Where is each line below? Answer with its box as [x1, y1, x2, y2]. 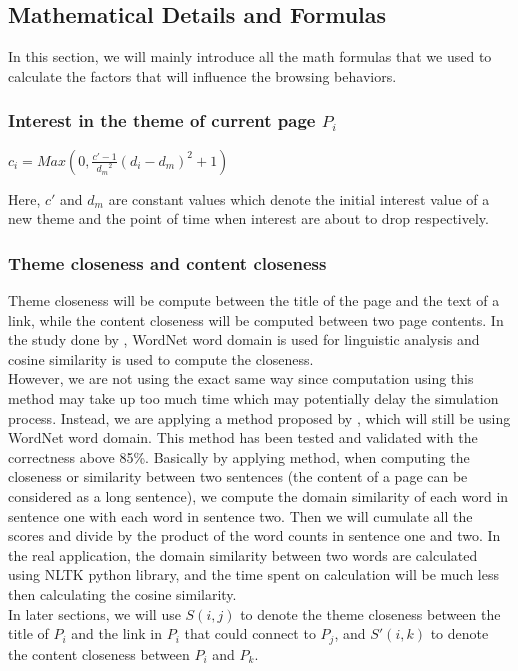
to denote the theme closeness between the [240, 603, 501, 624]
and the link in [71, 623, 162, 644]
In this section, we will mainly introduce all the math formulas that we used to [8, 46, 492, 67]
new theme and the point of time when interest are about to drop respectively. [8, 208, 489, 229]
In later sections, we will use [8, 603, 181, 624]
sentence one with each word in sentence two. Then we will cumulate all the [8, 505, 473, 526]
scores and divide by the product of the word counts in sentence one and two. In [8, 525, 501, 546]
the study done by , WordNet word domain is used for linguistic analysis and [8, 329, 480, 350]
